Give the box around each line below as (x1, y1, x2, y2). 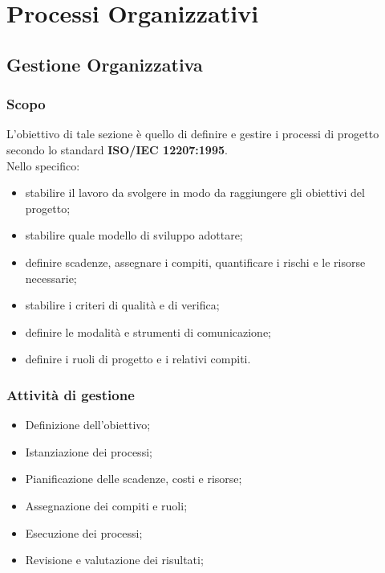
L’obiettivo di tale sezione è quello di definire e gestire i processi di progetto (6, 125, 379, 142)
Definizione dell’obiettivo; (25, 416, 151, 433)
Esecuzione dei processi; (25, 524, 143, 541)
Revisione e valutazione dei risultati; (25, 551, 204, 568)
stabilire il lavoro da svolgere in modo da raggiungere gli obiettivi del (25, 184, 365, 201)
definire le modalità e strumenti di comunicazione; (25, 323, 272, 340)
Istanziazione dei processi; (25, 443, 152, 460)
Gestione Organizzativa (6, 51, 203, 76)
